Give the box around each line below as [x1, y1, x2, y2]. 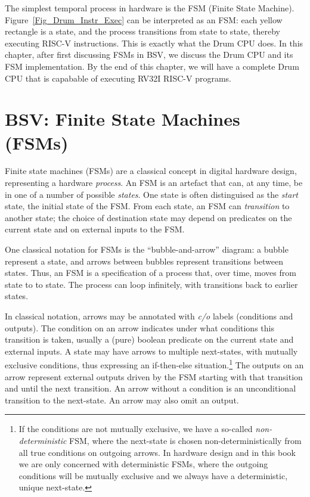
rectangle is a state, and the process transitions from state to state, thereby [5, 25, 280, 38]
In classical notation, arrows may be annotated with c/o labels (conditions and [5, 310, 293, 322]
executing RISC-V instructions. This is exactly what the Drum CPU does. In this [5, 36, 303, 49]
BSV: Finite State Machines [5, 107, 240, 131]
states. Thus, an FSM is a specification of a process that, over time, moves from [5, 266, 296, 279]
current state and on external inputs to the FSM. [5, 223, 185, 235]
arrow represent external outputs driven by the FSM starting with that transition [5, 370, 303, 383]
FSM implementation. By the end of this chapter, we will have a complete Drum [5, 60, 299, 72]
